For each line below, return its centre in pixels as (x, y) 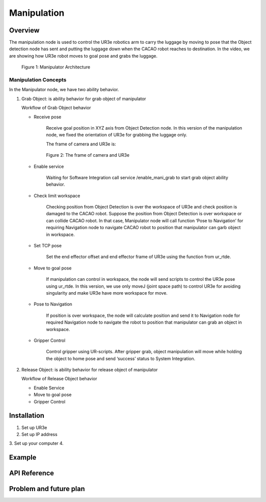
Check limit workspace (57, 196)
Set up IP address (39, 434)
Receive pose (48, 117)
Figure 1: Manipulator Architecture (56, 67)
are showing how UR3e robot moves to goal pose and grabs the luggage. (83, 56)
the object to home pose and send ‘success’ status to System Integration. (121, 358)
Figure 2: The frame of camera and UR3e (88, 155)
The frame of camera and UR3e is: (81, 144)
